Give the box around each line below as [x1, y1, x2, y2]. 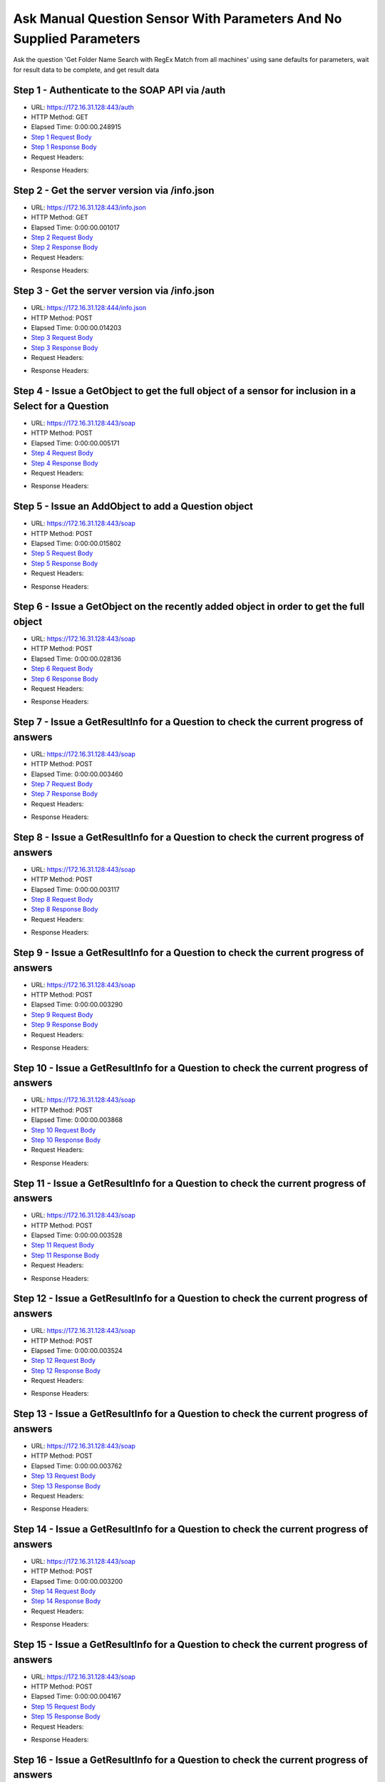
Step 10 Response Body [31, 1135, 101, 1144]
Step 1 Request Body [31, 133, 92, 141]
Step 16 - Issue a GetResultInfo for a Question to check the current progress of [13, 1753, 369, 1766]
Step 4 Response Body [31, 458, 99, 467]
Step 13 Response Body [31, 1481, 101, 1490]
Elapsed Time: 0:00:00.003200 [31, 1577, 123, 1585]
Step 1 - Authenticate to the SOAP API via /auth [13, 84, 226, 96]
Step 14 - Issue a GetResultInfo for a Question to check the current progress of [13, 1523, 369, 1535]
